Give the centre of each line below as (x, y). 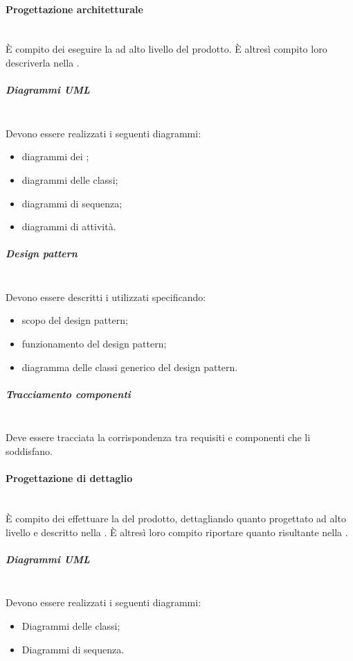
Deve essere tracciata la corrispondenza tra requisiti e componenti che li (158, 437)
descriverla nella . (43, 62)
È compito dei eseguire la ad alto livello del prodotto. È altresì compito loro (166, 49)
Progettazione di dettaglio (69, 478)
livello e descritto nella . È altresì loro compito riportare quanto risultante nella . (177, 532)
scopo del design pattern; (75, 320)
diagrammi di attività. (69, 226)
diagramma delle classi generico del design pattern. (130, 367)
